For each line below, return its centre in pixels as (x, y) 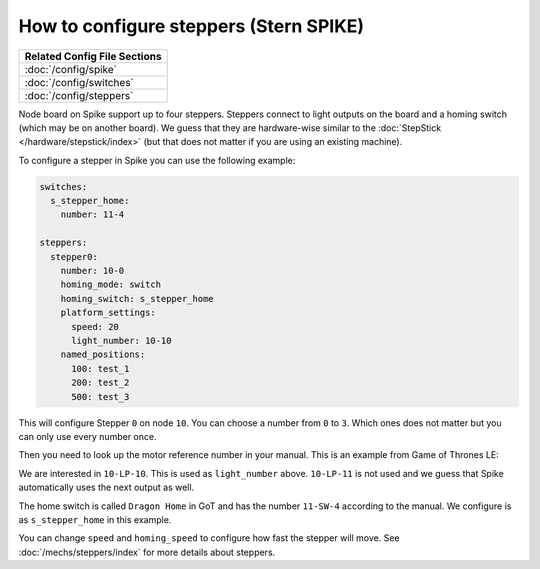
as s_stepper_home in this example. (95, 519)
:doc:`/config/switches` (79, 82)
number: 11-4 (92, 214)
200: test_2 (100, 383)
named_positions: (103, 354)
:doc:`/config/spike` (71, 69)
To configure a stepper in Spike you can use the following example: (157, 160)
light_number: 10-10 (121, 340)
